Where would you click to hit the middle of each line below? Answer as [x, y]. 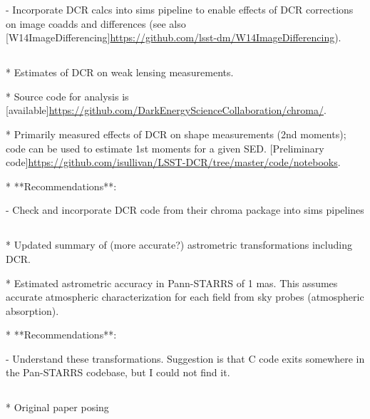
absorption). [32, 310]
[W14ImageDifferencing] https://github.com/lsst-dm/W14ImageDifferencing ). [174, 37]
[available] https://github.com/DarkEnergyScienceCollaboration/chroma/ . [166, 110]
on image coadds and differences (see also [96, 23]
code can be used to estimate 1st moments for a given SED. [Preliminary [165, 148]
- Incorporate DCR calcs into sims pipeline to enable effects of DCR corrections [180, 9]
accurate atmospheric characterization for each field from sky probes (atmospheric [185, 297]
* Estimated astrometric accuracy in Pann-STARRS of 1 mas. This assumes [172, 283]
